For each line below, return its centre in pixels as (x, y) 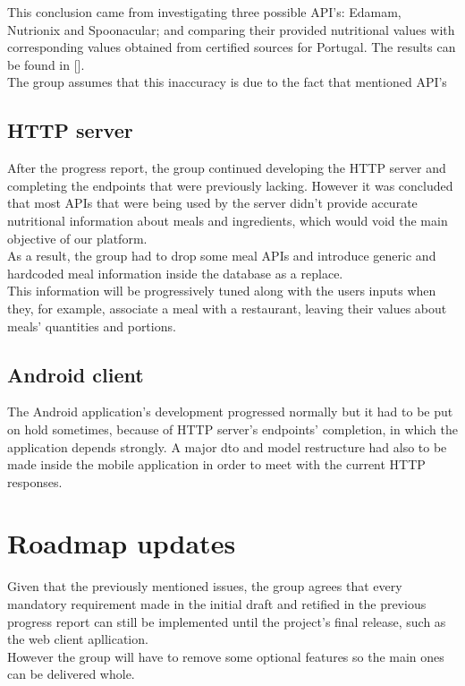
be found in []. (46, 64)
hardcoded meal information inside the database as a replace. (175, 273)
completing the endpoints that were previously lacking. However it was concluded (230, 185)
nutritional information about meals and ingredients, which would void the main (228, 220)
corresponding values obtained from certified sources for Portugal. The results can (232, 47)
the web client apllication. (78, 639)
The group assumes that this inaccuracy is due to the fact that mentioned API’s (227, 82)
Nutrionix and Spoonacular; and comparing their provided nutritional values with (231, 29)
